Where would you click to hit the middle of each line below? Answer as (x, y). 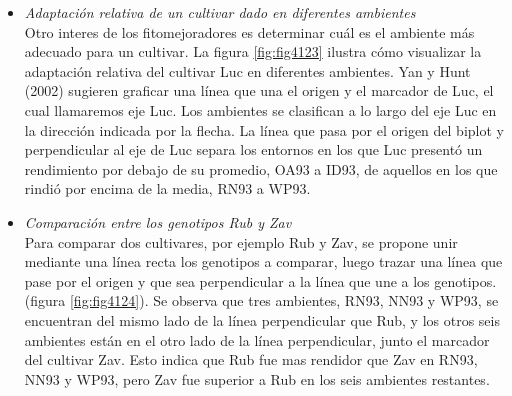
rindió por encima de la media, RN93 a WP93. (167, 188)
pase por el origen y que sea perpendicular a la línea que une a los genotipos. (260, 280)
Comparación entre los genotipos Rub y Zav (158, 221)
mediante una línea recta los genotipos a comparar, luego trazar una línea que (263, 261)
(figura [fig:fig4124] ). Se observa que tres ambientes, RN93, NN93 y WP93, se (261, 300)
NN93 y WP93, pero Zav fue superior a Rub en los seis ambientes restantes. (257, 378)
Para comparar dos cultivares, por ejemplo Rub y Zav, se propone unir (241, 241)
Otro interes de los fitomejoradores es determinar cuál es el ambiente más (249, 31)
